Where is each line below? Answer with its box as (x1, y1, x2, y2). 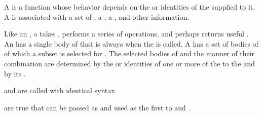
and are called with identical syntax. (4, 85, 117, 96)
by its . (4, 68, 26, 79)
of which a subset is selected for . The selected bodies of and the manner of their (4, 48, 255, 59)
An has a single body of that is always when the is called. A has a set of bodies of (4, 38, 258, 49)
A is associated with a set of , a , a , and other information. (4, 11, 190, 22)
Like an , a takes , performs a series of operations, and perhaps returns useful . (4, 28, 249, 39)
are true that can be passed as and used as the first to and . (4, 102, 191, 112)
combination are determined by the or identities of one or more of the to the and (4, 58, 255, 68)
